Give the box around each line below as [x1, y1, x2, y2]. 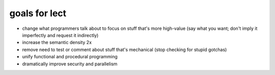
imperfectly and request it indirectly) [22, 32, 99, 38]
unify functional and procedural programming [22, 54, 118, 60]
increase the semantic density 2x [22, 40, 92, 46]
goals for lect [9, 8, 67, 19]
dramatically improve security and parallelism [22, 61, 118, 67]
